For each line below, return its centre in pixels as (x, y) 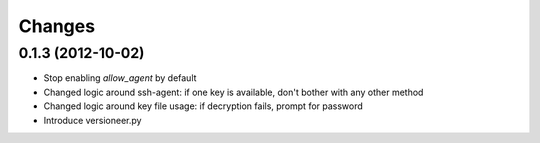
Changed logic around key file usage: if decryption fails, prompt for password (203, 106)
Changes (56, 26)
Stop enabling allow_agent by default (120, 78)
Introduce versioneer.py (92, 120)
